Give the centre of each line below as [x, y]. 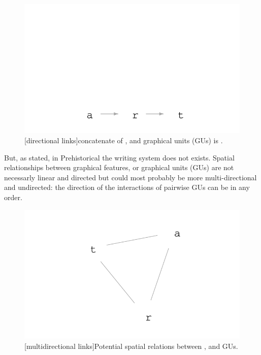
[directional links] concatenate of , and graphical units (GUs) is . [124, 140]
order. [13, 197]
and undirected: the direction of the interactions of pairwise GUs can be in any [127, 187]
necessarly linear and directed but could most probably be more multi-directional [130, 177]
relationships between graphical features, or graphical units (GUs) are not [119, 167]
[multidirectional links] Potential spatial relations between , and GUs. [131, 346]
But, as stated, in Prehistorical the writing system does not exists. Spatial [119, 157]
